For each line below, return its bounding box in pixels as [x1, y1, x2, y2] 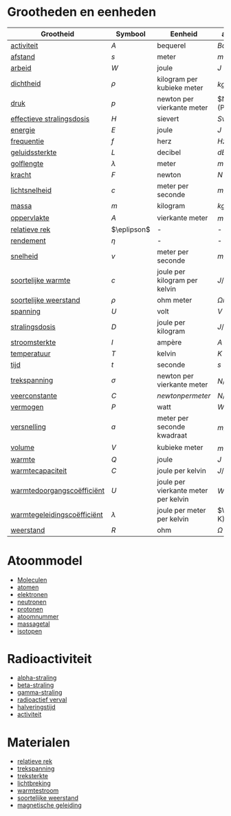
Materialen [7, 735, 71, 750]
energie [10, 125, 36, 134]
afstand [10, 52, 36, 61]
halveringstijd [16, 703, 56, 711]
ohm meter [157, 296, 192, 305]
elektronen [16, 590, 48, 598]
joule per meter [157, 505, 206, 515]
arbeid [10, 63, 32, 72]
